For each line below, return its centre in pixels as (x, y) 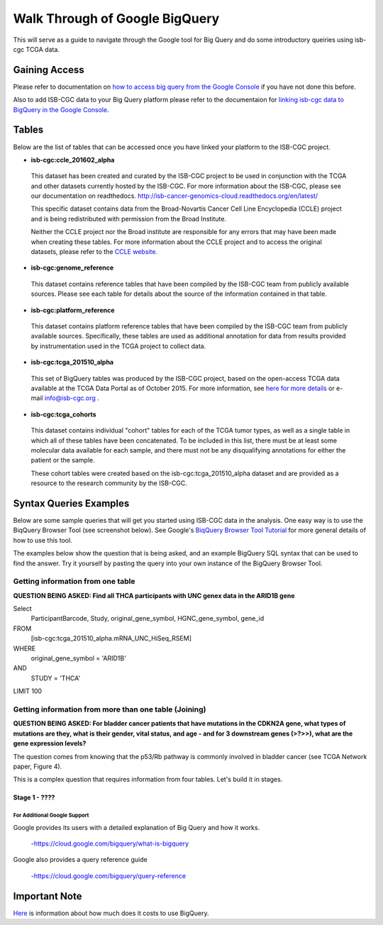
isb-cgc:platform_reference (73, 310)
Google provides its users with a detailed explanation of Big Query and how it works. (137, 827)
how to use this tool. (43, 540)
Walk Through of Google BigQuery (116, 18)
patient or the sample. (63, 460)
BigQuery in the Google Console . (61, 109)
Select (22, 609)
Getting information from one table (74, 582)
